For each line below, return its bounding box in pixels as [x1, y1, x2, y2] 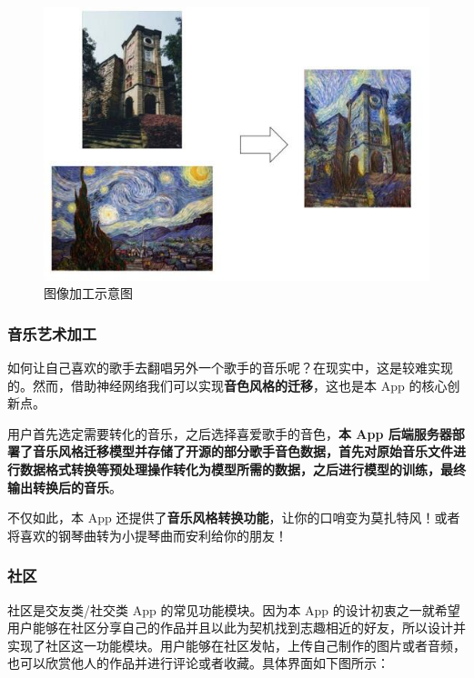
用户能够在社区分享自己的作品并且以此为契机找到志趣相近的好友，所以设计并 [7, 618, 466, 637]
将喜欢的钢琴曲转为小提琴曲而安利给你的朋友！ [7, 525, 287, 544]
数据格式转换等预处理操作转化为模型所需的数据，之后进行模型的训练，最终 [19, 459, 466, 478]
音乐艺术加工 [7, 322, 97, 344]
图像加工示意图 [44, 284, 133, 303]
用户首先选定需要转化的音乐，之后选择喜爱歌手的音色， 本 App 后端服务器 [7, 424, 452, 443]
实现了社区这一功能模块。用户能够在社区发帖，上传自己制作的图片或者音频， [7, 635, 466, 654]
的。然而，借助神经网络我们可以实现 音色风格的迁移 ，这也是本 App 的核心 [7, 375, 448, 394]
